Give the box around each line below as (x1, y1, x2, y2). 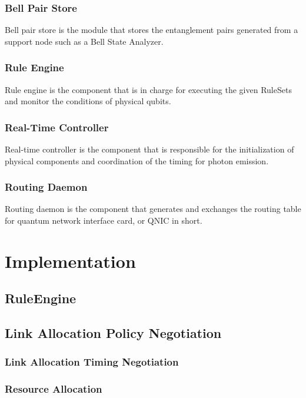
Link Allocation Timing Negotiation (5, 354, 179, 369)
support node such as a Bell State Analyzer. (5, 35, 164, 47)
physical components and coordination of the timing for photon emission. (5, 154, 269, 167)
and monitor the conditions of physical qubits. (5, 95, 171, 107)
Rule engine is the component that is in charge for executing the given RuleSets (5, 83, 292, 95)
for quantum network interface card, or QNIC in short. (5, 214, 202, 227)
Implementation (5, 248, 136, 273)
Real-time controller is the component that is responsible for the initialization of (5, 143, 294, 155)
